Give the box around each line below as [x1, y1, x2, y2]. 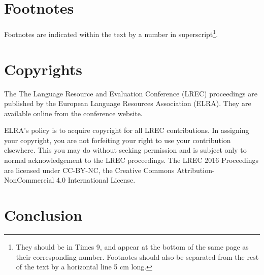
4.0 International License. [56, 175, 136, 185]
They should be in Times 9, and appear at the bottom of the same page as [16, 241, 249, 252]
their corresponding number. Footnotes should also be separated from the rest [16, 251, 259, 262]
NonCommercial [4, 175, 54, 185]
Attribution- [176, 164, 215, 175]
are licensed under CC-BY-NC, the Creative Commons [4, 164, 175, 175]
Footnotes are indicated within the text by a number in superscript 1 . [4, 27, 218, 39]
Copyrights [4, 58, 82, 79]
